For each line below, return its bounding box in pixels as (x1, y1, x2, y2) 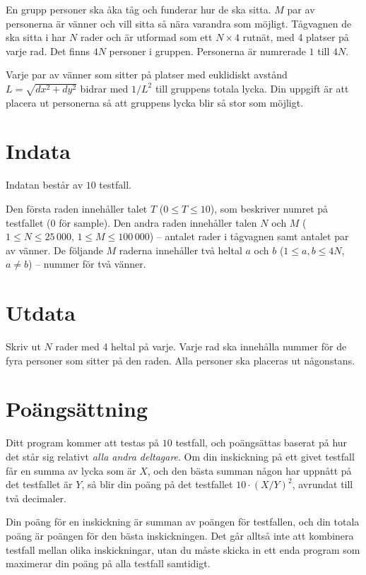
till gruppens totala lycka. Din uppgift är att (155, 81, 349, 95)
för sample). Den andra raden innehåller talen (59, 215, 257, 230)
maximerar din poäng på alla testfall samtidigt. (6, 556, 211, 571)
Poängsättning (6, 394, 148, 423)
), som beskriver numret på (210, 201, 329, 216)
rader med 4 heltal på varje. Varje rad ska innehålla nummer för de (55, 339, 347, 354)
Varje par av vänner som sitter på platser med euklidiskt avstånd (6, 67, 288, 82)
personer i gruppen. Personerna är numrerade (109, 43, 306, 58)
